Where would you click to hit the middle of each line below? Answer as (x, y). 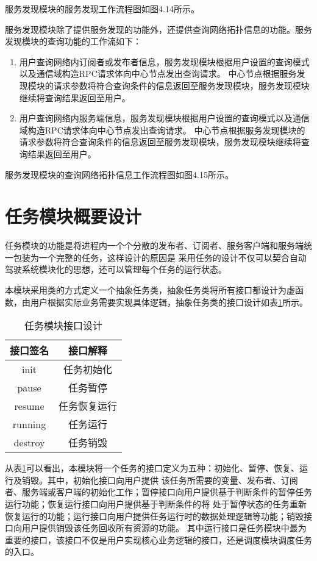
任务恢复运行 (88, 406)
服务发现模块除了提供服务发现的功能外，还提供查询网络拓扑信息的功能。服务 (158, 29)
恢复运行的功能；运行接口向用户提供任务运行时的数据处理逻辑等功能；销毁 (154, 516)
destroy (29, 442)
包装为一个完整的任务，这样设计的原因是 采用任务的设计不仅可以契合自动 (160, 257)
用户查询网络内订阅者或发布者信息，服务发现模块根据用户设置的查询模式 (164, 61)
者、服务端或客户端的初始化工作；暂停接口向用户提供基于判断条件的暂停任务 (158, 492)
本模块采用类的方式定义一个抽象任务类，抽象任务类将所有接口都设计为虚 (150, 290)
